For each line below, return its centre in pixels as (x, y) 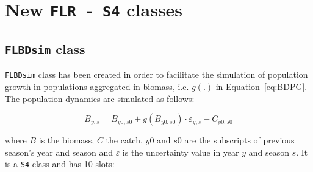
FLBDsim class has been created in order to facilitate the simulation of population (156, 74)
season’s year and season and (59, 152)
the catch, (124, 140)
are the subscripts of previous (239, 140)
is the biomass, (67, 140)
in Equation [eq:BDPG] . (261, 86)
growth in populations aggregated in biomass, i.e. (97, 86)
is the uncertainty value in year (181, 152)
